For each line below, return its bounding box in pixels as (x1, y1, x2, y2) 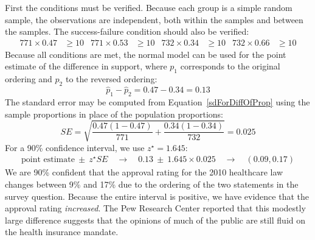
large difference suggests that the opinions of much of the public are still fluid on (5, 213, 306, 226)
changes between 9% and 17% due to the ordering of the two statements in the (5, 177, 299, 190)
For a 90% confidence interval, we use (5, 141, 145, 154)
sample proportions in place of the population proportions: (5, 107, 224, 120)
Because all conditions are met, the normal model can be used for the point (5, 48, 286, 60)
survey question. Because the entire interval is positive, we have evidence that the (5, 189, 309, 202)
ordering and (5, 72, 52, 85)
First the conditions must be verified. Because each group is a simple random (5, 1, 292, 13)
